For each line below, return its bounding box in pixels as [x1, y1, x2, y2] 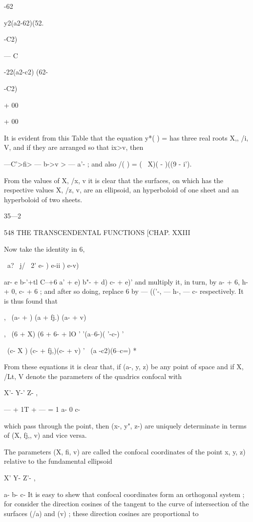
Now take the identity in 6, [4, 243, 85, 254]
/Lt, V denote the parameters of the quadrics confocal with [4, 371, 182, 381]
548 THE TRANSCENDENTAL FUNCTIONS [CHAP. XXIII [4, 227, 190, 237]
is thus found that [4, 295, 58, 306]
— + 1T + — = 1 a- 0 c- [4, 404, 81, 414]
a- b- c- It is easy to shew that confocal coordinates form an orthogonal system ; [4, 489, 245, 499]
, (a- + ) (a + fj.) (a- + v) [4, 312, 86, 322]
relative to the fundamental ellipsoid [4, 456, 112, 466]
